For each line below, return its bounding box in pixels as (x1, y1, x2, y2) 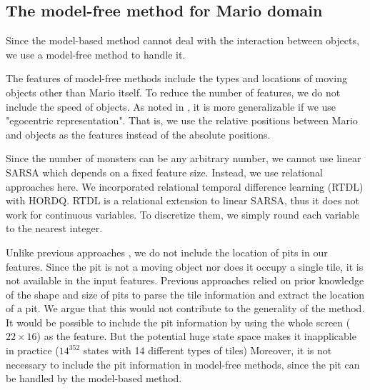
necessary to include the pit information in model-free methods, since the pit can (6, 356, 360, 371)
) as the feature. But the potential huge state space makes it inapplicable (36, 329, 356, 344)
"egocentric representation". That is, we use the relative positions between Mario (6, 113, 358, 128)
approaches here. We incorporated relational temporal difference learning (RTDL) (6, 179, 364, 194)
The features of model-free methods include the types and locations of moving (6, 71, 347, 86)
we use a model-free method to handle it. (6, 46, 186, 61)
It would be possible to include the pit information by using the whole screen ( (6, 314, 351, 329)
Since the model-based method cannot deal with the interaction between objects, (6, 33, 359, 48)
